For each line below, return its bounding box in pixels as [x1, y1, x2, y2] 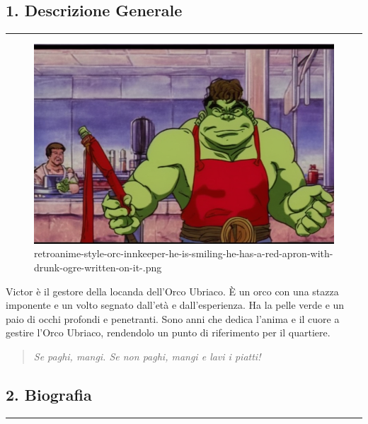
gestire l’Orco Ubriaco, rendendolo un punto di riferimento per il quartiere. [6, 325, 330, 340]
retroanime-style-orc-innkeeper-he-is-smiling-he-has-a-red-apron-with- [34, 246, 333, 261]
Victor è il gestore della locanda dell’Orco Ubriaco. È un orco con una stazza [6, 283, 339, 298]
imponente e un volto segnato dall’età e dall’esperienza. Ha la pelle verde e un [6, 298, 345, 312]
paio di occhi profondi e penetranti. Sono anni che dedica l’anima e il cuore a [6, 311, 340, 326]
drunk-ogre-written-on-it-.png [34, 260, 162, 275]
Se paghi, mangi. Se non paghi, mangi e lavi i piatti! [33, 349, 261, 364]
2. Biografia [6, 384, 92, 405]
